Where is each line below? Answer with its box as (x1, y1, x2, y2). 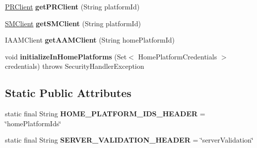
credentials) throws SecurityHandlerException (5, 61, 144, 71)
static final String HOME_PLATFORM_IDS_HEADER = (5, 108, 205, 119)
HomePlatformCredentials (138, 51, 217, 61)
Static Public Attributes (5, 85, 131, 100)
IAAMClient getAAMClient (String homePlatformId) (5, 35, 175, 45)
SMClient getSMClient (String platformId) (5, 18, 141, 28)
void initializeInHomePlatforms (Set (5, 51, 127, 61)
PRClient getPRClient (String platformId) (5, 1, 140, 11)
